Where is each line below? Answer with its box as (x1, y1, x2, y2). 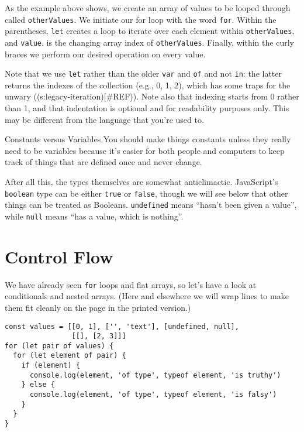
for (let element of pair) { (13, 351, 126, 360)
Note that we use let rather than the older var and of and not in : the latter (5, 67, 282, 80)
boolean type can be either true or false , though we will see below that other (5, 187, 288, 199)
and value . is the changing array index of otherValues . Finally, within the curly (5, 36, 294, 48)
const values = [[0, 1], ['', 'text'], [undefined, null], (5, 322, 239, 331)
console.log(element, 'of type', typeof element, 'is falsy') (29, 390, 277, 399)
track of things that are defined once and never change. (5, 156, 202, 168)
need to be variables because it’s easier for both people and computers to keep (5, 144, 285, 156)
